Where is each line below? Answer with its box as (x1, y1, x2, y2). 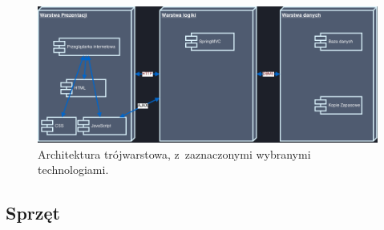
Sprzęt (6, 200, 60, 225)
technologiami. (38, 161, 109, 178)
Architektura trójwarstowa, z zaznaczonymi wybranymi (38, 145, 311, 162)
